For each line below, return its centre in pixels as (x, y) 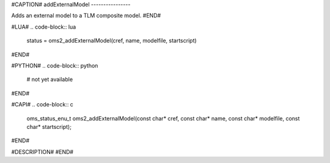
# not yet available (50, 80)
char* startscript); (49, 127)
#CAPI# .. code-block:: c (42, 105)
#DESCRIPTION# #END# (42, 151)
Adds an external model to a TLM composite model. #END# (86, 16)
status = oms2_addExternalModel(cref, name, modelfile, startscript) (112, 41)
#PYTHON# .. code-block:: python (55, 65)
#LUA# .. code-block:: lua (44, 27)
